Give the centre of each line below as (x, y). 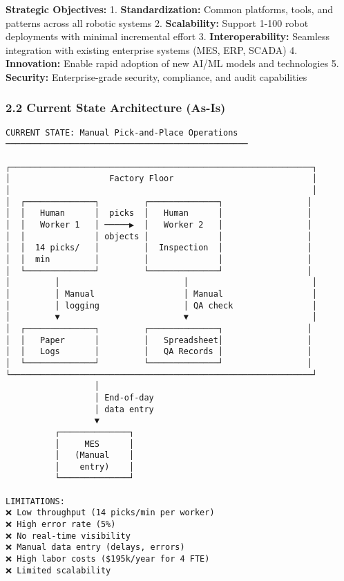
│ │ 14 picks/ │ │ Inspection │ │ (159, 248)
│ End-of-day (124, 397)
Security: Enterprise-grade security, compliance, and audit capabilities (156, 76)
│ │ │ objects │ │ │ (159, 236)
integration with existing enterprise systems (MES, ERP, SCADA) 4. (152, 49)
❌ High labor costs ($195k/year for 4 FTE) (108, 559)
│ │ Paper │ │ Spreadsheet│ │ (159, 340)
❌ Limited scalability (58, 570)
